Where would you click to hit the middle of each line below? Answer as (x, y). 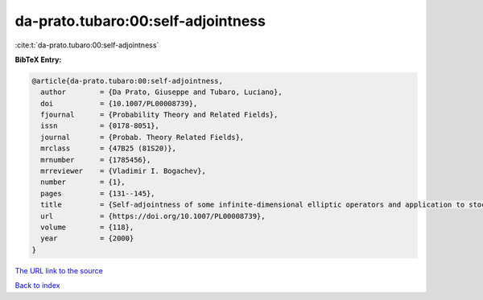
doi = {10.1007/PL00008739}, (119, 103)
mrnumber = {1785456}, (96, 160)
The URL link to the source (59, 270)
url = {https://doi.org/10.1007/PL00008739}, (153, 216)
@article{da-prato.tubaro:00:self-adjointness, (127, 81)
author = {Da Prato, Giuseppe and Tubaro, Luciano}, (161, 92)
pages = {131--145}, (98, 193)
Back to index (37, 286)
